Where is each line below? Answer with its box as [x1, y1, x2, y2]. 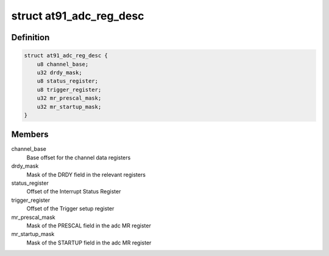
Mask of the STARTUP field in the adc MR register [26, 239, 152, 246]
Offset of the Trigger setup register [26, 205, 115, 212]
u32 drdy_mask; [37, 69, 82, 76]
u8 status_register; [37, 78, 99, 85]
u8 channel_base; [37, 61, 89, 67]
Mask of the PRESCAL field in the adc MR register [26, 222, 152, 229]
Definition [11, 32, 50, 43]
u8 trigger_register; [37, 86, 102, 93]
